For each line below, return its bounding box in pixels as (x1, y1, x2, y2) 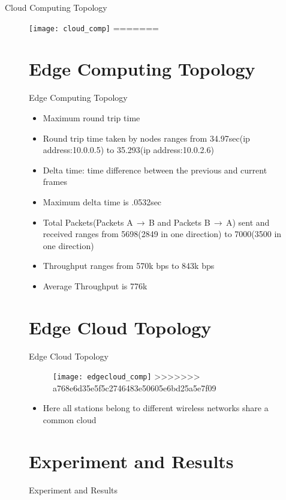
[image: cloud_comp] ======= (29, 21, 159, 34)
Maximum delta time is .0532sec (43, 195, 162, 208)
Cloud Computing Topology (5, 1, 107, 13)
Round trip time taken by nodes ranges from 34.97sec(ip (43, 131, 250, 144)
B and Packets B (149, 215, 210, 228)
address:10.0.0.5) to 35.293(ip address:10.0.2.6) (43, 143, 214, 156)
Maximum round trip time (43, 111, 140, 124)
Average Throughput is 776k (43, 279, 147, 292)
